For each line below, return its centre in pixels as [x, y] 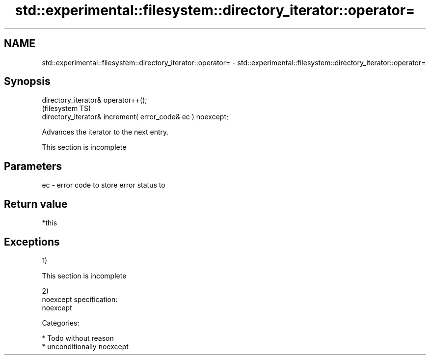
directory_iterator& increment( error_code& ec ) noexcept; [135, 117]
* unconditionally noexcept [85, 346]
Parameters [33, 166]
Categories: [61, 323]
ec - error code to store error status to [104, 185]
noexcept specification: [80, 299]
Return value [36, 204]
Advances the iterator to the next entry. [105, 132]
